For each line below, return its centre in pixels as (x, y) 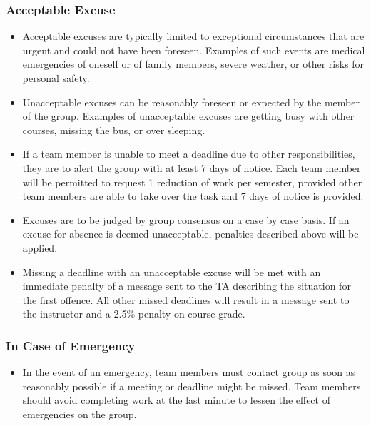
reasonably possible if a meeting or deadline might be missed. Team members (192, 386)
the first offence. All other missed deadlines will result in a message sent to (186, 299)
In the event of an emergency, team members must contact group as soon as (189, 372)
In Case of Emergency (71, 345)
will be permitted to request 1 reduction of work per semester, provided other (192, 182)
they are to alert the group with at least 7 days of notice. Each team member (192, 167)
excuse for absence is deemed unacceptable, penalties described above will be (190, 234)
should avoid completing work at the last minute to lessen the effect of (176, 400)
